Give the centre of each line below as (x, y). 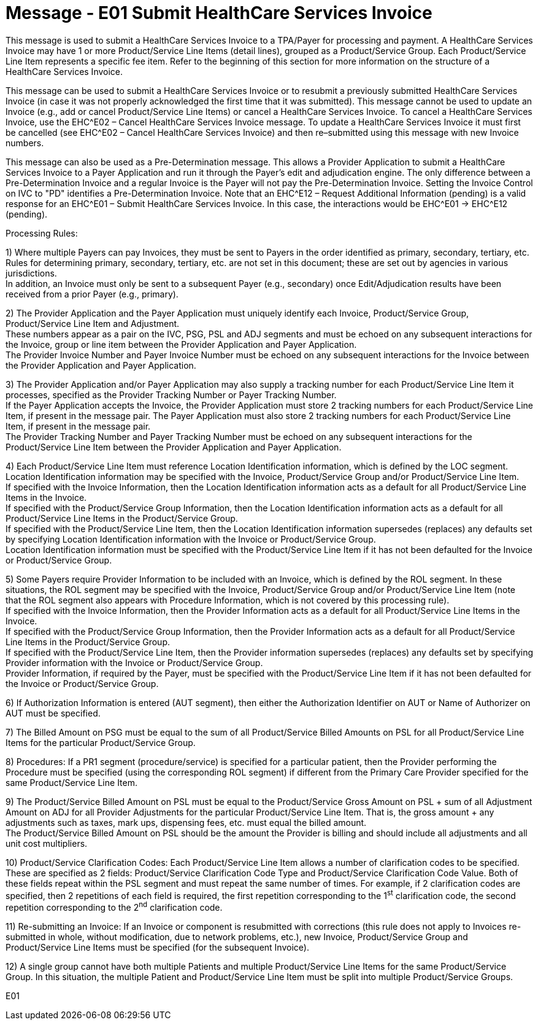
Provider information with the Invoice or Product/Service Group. (134, 662)
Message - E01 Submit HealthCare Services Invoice (219, 13)
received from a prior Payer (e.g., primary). (92, 294)
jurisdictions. (31, 273)
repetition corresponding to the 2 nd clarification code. (114, 907)
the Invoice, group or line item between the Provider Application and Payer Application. (181, 344)
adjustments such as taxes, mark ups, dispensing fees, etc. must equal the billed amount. (186, 822)
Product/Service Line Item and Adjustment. (93, 323)
